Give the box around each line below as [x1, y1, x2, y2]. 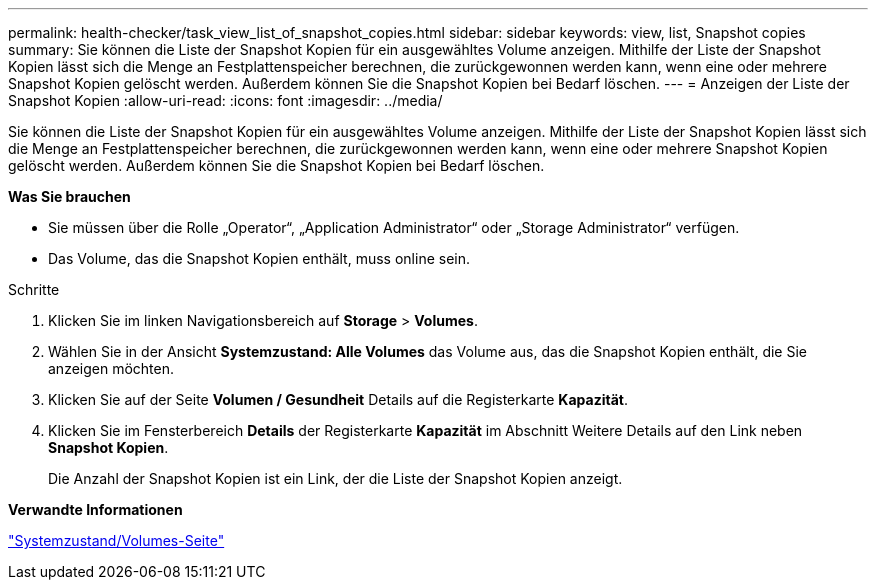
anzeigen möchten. [48, 360, 175, 377]
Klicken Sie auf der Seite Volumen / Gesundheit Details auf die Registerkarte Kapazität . [48, 391, 628, 408]
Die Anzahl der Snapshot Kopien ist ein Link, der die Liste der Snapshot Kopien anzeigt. [48, 470, 623, 487]
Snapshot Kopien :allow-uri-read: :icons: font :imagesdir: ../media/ [8, 92, 443, 109]
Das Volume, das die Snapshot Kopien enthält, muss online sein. [48, 250, 470, 267]
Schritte [8, 281, 60, 298]
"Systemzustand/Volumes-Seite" [8, 532, 225, 549]
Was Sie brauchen [8, 188, 131, 205]
